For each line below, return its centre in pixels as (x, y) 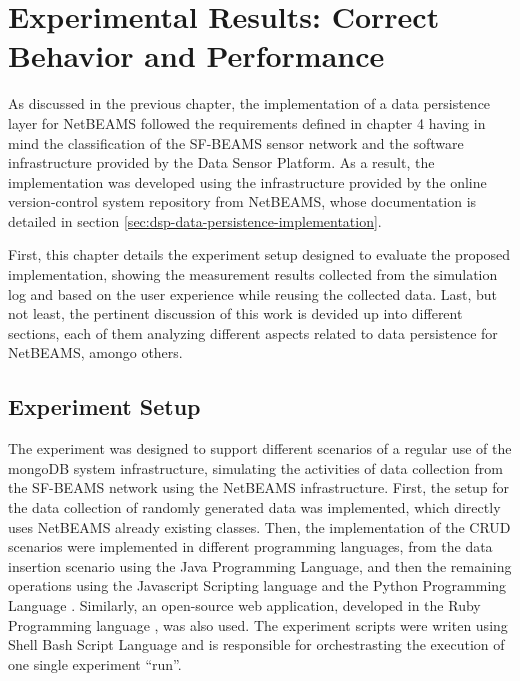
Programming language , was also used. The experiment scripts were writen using (258, 624)
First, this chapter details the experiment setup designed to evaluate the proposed (259, 254)
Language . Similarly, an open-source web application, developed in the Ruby (244, 604)
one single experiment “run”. (95, 663)
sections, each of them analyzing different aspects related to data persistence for (253, 332)
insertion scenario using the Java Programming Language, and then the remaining (260, 565)
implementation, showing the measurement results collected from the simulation (253, 274)
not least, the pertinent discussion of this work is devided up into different (235, 313)
